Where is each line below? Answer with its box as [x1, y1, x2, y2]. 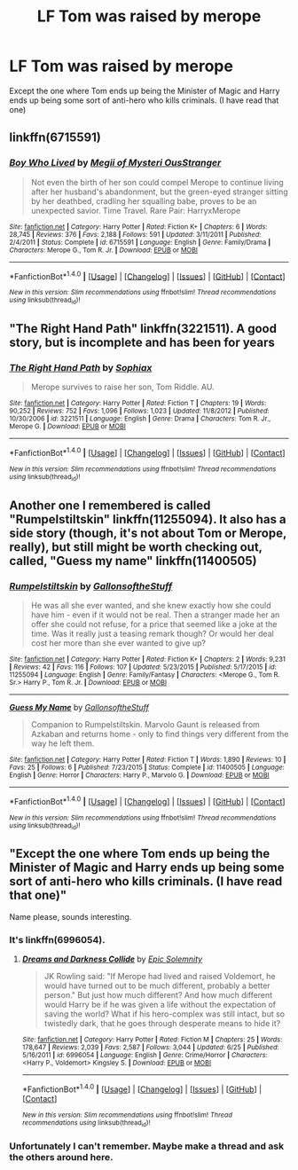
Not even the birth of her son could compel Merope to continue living [30, 177, 284, 187]
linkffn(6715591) [9, 130, 102, 145]
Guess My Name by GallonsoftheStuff [9, 702, 149, 712]
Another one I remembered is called [9, 498, 211, 513]
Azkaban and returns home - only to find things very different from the [30, 728, 289, 739]
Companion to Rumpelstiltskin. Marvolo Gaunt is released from [30, 718, 260, 729]
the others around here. [9, 1150, 114, 1163]
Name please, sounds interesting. [9, 911, 132, 922]
